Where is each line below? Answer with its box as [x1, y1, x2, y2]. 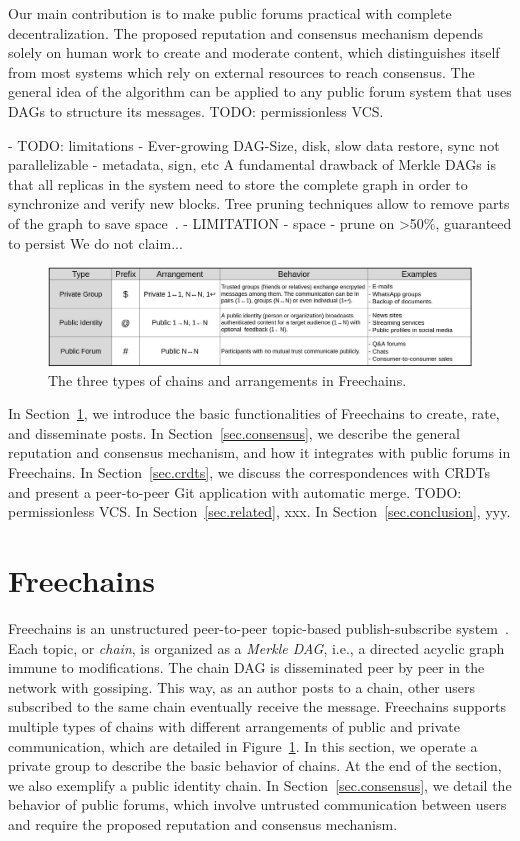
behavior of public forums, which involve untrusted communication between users [8, 794, 507, 815]
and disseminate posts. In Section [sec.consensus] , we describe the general [8, 422, 460, 443]
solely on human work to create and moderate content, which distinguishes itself [8, 42, 500, 63]
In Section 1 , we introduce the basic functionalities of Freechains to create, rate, [8, 403, 500, 424]
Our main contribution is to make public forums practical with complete [8, 3, 452, 23]
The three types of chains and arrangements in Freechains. [48, 369, 407, 390]
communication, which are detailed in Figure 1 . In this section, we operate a [8, 735, 478, 756]
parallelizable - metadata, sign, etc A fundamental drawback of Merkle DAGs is [8, 154, 496, 175]
